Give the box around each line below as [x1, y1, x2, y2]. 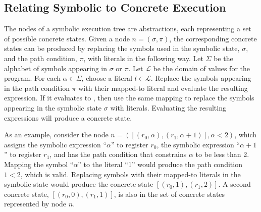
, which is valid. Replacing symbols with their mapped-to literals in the [20, 169, 241, 179]
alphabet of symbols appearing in [4, 63, 108, 73]
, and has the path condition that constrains [49, 149, 187, 160]
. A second [218, 179, 251, 189]
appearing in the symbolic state [4, 102, 102, 113]
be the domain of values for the [153, 63, 250, 73]
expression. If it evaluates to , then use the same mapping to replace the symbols [4, 92, 254, 103]
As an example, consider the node [4, 129, 109, 140]
